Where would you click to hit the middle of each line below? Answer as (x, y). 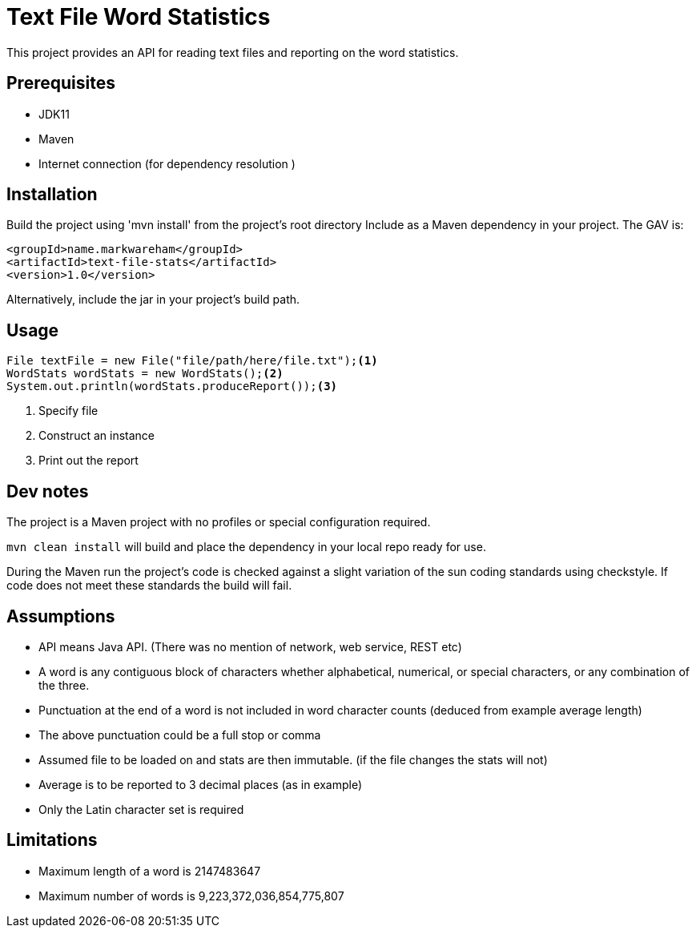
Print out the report (89, 461)
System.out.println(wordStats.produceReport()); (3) (172, 386)
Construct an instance (97, 436)
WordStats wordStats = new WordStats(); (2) (145, 374)
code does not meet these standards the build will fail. (149, 586)
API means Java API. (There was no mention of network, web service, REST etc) (250, 646)
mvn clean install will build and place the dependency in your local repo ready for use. (246, 547)
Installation (52, 195)
